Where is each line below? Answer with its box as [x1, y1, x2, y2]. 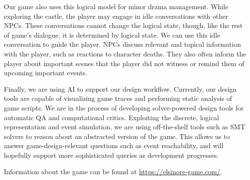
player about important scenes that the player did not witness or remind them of [4, 58, 244, 68]
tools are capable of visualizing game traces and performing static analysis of [4, 93, 232, 103]
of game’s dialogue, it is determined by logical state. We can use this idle [4, 29, 220, 40]
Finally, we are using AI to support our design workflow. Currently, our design [4, 83, 237, 94]
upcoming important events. [4, 68, 88, 78]
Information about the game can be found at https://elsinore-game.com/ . [4, 166, 222, 176]
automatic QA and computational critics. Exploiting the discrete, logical [4, 112, 219, 122]
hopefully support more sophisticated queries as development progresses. [4, 150, 219, 160]
